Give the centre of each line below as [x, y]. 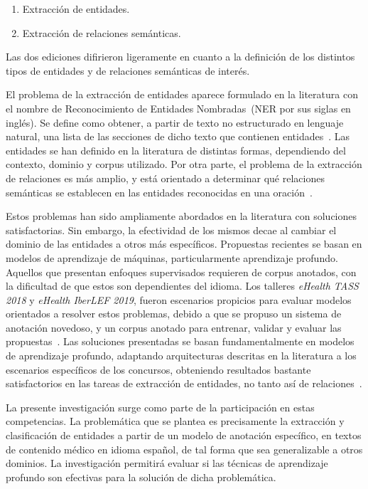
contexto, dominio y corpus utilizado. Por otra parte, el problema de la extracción [184, 164]
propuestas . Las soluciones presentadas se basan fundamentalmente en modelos [180, 341]
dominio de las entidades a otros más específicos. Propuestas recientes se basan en [184, 244]
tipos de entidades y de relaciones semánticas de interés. [128, 70]
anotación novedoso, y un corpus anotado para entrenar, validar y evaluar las [174, 327]
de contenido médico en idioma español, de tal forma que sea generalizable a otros [184, 449]
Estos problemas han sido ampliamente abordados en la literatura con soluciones [182, 216]
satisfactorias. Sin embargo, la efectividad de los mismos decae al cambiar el [171, 230]
